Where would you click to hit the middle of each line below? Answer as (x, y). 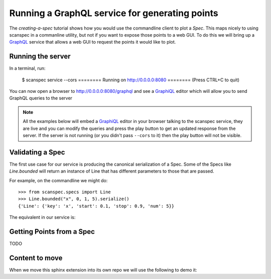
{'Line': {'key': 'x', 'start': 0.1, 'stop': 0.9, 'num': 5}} (96, 206)
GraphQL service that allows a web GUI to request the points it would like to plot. (93, 42)
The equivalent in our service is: (42, 217)
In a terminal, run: (27, 68)
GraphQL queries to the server (41, 98)
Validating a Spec (37, 152)
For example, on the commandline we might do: (58, 180)
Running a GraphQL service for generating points (114, 13)
